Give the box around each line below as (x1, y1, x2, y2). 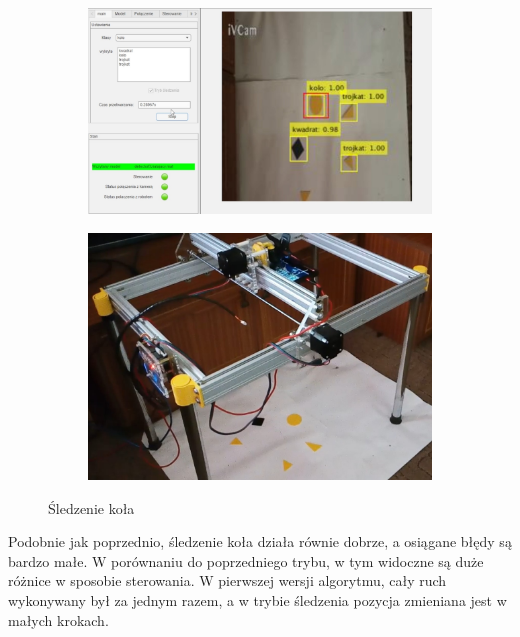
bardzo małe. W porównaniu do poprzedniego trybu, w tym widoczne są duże (8, 550, 484, 571)
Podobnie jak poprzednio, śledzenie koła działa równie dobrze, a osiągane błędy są (8, 531, 512, 552)
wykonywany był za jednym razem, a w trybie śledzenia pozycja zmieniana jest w (8, 590, 507, 611)
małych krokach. (8, 609, 109, 630)
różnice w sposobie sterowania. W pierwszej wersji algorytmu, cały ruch (8, 570, 447, 591)
